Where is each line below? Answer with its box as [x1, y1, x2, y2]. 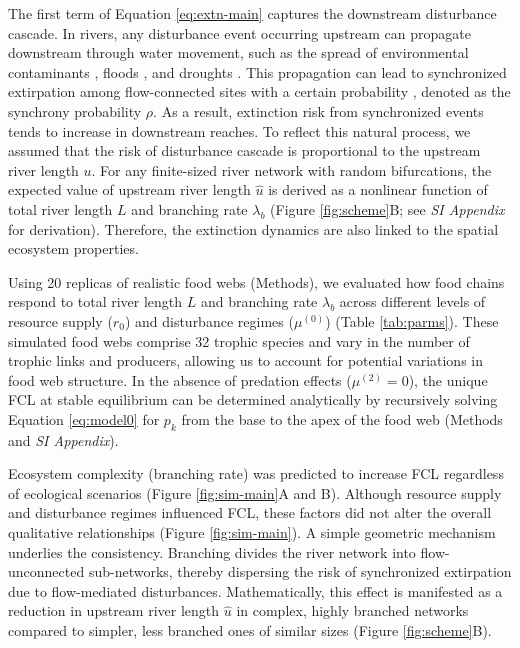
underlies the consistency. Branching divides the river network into [8, 541, 416, 562]
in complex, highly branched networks [236, 600, 469, 621]
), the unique [408, 369, 488, 390]
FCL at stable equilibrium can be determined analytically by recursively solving [8, 389, 498, 410]
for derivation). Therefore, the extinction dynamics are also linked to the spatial [8, 218, 499, 239]
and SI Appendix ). [8, 429, 119, 450]
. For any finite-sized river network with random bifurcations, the [91, 159, 492, 180]
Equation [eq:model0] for [8, 408, 160, 429]
